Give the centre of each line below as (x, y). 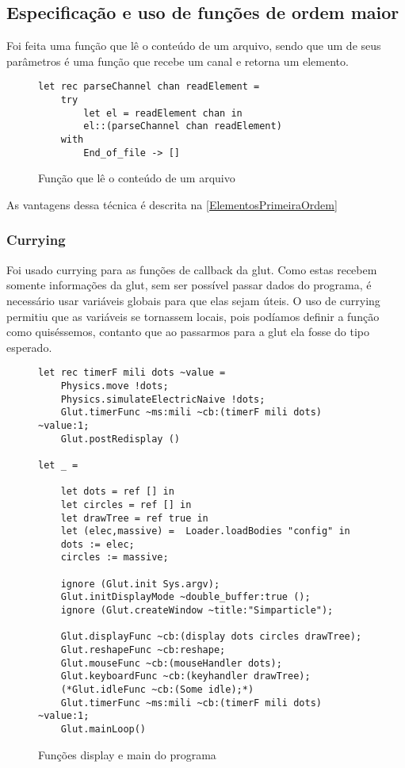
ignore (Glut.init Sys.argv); (140, 584)
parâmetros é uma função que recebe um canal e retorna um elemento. (178, 61)
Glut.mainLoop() (103, 730)
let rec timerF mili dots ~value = (132, 373)
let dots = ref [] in (117, 492)
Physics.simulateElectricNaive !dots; (163, 399)
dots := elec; (97, 544)
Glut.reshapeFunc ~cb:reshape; (143, 650)
